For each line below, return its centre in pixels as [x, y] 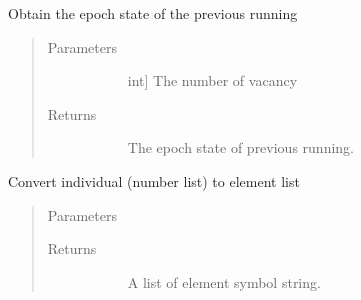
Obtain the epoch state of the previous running [153, 13]
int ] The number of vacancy [212, 80]
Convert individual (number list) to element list [154, 180]
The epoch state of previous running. [240, 147]
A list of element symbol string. [224, 281]
